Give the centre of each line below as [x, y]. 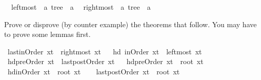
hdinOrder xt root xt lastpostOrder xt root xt [94, 71]
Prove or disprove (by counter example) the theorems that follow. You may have [130, 24]
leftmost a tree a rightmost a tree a [81, 7]
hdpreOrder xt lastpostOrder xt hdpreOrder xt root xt [105, 61]
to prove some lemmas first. [47, 34]
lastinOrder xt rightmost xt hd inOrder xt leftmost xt [105, 51]
